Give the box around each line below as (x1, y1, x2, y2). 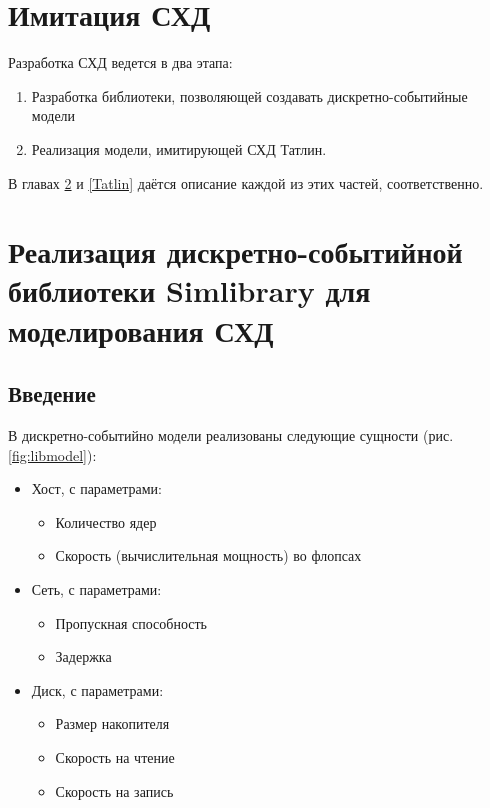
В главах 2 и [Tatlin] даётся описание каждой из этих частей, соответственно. (8, 172, 484, 193)
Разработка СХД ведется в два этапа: (8, 52, 233, 73)
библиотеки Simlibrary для (8, 270, 371, 311)
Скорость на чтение (55, 746, 175, 767)
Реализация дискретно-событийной (8, 231, 463, 272)
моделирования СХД (8, 309, 274, 350)
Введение (8, 378, 96, 409)
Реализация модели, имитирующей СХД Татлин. (31, 138, 327, 159)
